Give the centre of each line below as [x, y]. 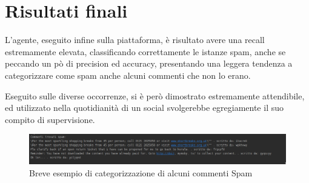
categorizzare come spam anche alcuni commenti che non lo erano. [128, 75]
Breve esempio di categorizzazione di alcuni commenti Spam [141, 172]
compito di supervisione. [50, 119]
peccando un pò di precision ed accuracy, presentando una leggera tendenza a [149, 63]
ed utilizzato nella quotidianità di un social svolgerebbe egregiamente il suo [144, 108]
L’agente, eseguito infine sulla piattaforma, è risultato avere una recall [135, 40]
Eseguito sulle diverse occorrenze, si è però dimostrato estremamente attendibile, [155, 95]
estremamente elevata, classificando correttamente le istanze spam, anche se [145, 51]
